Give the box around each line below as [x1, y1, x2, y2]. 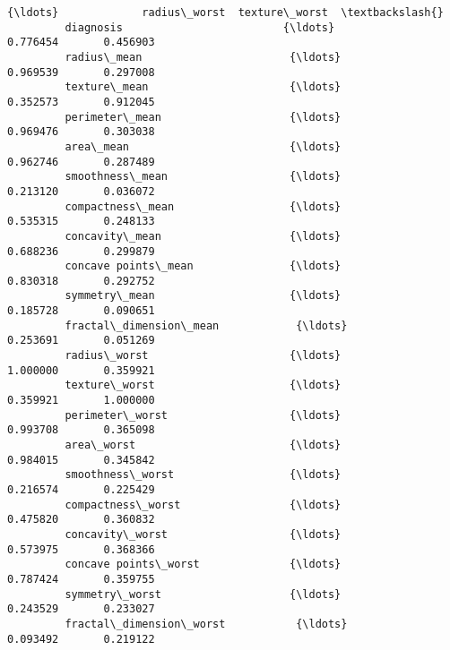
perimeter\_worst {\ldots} [65, 408, 342, 422]
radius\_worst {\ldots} [65, 349, 342, 363]
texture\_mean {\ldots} [65, 81, 342, 94]
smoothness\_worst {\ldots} [65, 468, 342, 482]
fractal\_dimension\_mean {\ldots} [65, 319, 348, 332]
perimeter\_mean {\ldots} [65, 110, 342, 124]
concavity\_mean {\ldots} [65, 229, 342, 243]
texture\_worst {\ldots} [65, 379, 342, 392]
